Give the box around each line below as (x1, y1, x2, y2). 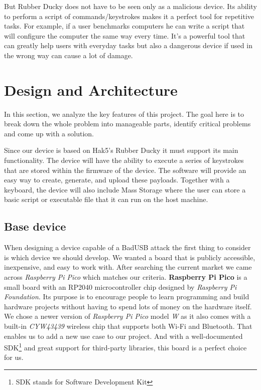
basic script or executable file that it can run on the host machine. (4, 194, 208, 205)
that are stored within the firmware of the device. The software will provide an (4, 164, 246, 175)
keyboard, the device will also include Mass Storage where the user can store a (4, 184, 246, 194)
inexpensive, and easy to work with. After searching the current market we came (4, 262, 252, 272)
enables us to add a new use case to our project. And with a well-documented (4, 330, 243, 341)
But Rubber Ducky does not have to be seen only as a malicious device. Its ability (4, 1, 257, 11)
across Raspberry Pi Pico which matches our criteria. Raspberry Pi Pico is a (4, 272, 247, 282)
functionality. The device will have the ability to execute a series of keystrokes (4, 155, 244, 165)
